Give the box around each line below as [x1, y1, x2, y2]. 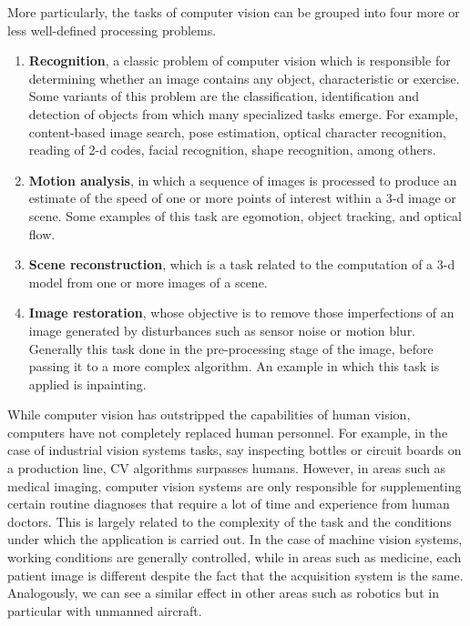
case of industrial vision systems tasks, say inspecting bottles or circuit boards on [7, 440, 462, 459]
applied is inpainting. [28, 374, 147, 393]
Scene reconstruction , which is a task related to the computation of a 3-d [28, 255, 455, 274]
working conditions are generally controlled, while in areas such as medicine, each [7, 548, 462, 567]
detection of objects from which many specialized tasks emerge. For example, [28, 104, 458, 123]
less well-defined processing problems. [7, 20, 217, 39]
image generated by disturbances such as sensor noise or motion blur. [28, 320, 416, 339]
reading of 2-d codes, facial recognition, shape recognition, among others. [28, 140, 436, 159]
